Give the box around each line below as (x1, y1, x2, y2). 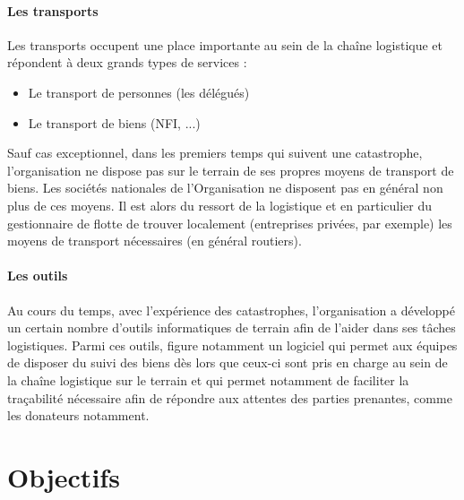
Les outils (7, 266, 68, 285)
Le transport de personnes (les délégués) (28, 82, 250, 101)
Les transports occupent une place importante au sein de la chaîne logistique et (7, 35, 443, 54)
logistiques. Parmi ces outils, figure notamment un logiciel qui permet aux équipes (7, 335, 458, 354)
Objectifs (7, 458, 120, 495)
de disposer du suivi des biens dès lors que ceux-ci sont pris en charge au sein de (7, 353, 448, 372)
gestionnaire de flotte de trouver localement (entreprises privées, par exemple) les (7, 213, 452, 232)
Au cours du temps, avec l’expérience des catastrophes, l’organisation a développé (7, 300, 455, 319)
